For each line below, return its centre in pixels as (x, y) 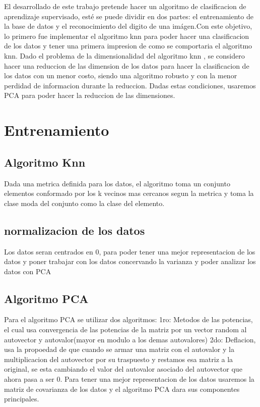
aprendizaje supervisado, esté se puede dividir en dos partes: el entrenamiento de (129, 16)
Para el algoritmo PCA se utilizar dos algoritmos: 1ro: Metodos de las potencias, (128, 319)
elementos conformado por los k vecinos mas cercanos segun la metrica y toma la (129, 193)
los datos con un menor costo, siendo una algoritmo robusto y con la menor (121, 75)
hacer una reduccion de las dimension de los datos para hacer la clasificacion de (127, 65)
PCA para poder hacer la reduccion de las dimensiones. (90, 95)
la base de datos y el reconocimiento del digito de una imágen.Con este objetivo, (128, 26)
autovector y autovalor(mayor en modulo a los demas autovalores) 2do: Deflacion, (130, 339)
